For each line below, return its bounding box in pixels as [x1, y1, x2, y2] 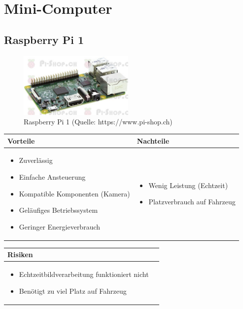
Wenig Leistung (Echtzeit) [148, 180, 228, 190]
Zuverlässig [19, 155, 53, 165]
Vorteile [7, 135, 35, 146]
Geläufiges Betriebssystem [19, 205, 98, 215]
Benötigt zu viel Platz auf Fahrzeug [19, 285, 127, 296]
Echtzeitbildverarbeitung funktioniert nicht [19, 269, 149, 279]
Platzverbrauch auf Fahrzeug [148, 196, 236, 207]
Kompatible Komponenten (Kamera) [19, 188, 130, 198]
